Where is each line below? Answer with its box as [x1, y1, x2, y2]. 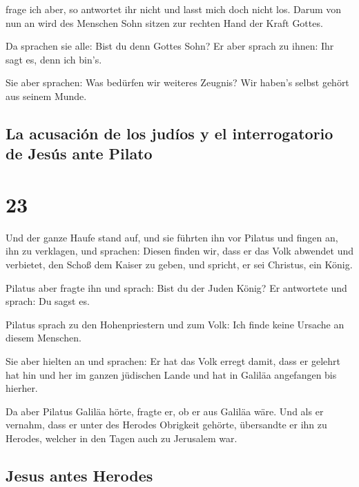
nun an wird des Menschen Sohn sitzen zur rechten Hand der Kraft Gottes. [6, 15, 323, 30]
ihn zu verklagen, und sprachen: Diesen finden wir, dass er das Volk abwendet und [6, 243, 353, 258]
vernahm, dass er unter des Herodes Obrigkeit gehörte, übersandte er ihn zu [6, 417, 327, 432]
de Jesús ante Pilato [6, 143, 153, 164]
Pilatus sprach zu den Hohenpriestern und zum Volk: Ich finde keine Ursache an [6, 317, 345, 331]
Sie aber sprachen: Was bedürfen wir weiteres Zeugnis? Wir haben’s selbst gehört [6, 75, 349, 90]
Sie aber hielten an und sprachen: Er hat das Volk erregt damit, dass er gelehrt [6, 354, 340, 368]
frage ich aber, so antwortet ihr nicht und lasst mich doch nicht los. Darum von [6, 2, 342, 16]
